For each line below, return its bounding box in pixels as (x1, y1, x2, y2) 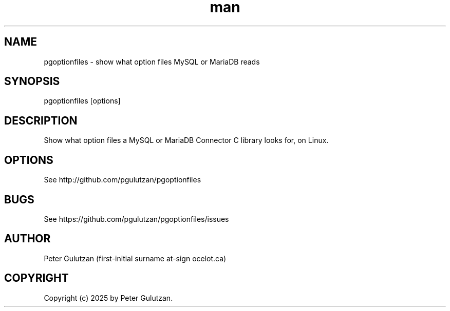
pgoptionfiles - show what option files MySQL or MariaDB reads (44, 57, 260, 66)
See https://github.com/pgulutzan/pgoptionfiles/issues (44, 214, 229, 223)
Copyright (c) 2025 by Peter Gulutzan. (44, 293, 173, 302)
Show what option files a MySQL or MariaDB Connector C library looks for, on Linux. (44, 136, 329, 145)
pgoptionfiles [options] (44, 96, 121, 106)
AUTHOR (4, 232, 51, 245)
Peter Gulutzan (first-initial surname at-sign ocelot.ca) (44, 254, 227, 263)
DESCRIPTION (4, 114, 78, 127)
